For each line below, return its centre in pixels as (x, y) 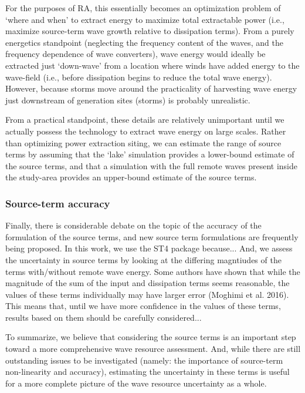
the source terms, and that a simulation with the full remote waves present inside (151, 165)
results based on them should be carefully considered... (104, 317)
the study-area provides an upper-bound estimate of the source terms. (131, 177)
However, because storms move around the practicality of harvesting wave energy (151, 88)
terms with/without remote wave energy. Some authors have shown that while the (153, 271)
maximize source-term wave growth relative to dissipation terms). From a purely (150, 31)
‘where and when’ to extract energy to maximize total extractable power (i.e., (145, 19)
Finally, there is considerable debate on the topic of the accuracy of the (133, 225)
